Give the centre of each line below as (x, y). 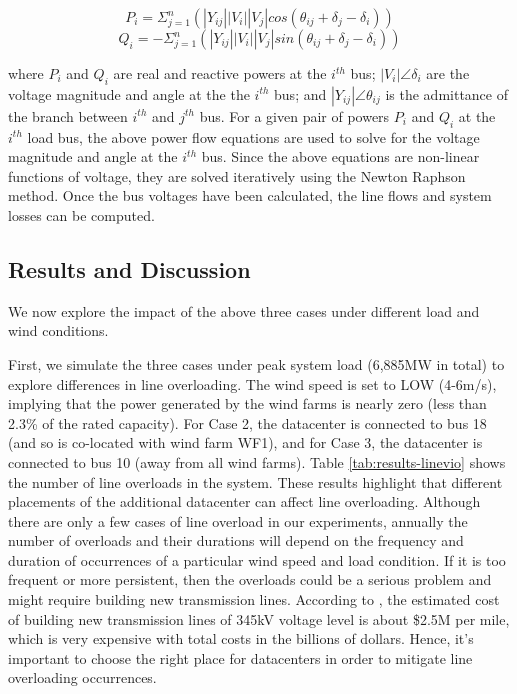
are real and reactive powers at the (220, 73)
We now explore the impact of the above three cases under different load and (244, 310)
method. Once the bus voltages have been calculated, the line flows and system (250, 195)
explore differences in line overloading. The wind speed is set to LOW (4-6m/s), (252, 383)
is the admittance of (446, 93)
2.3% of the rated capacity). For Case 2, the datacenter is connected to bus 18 (247, 422)
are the (448, 73)
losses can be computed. (81, 214)
